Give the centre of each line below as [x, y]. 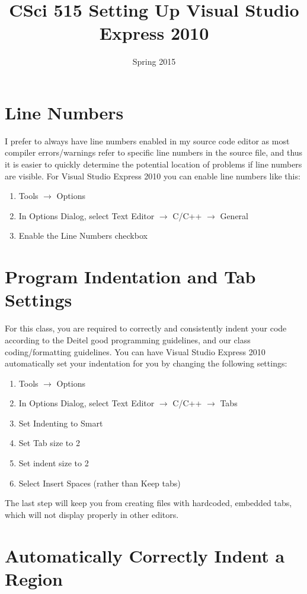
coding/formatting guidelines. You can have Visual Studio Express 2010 [135, 351]
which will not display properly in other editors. [92, 514]
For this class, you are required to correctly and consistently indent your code [146, 328]
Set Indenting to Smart [61, 423]
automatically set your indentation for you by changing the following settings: [146, 363]
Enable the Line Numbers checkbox [83, 236]
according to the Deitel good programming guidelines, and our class [128, 339]
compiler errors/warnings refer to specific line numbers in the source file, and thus [154, 152]
